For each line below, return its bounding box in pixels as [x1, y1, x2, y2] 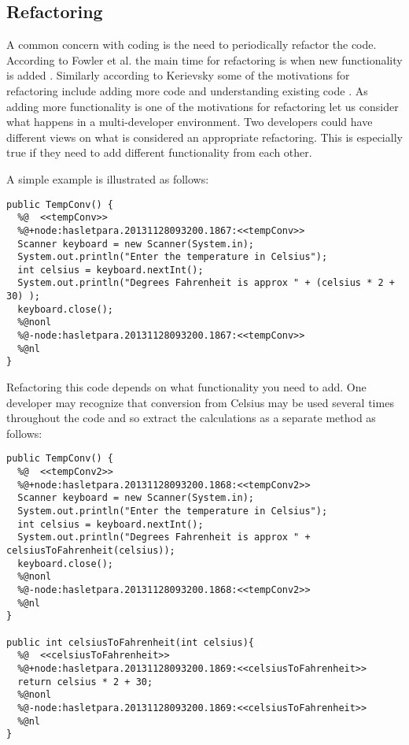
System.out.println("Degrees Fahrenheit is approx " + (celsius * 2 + [17, 277, 395, 289]
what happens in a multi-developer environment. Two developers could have [6, 113, 373, 130]
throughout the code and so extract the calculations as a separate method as [6, 410, 376, 426]
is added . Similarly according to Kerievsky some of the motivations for [6, 67, 350, 83]
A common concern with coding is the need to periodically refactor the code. [6, 36, 377, 53]
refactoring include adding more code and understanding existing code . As [6, 82, 368, 98]
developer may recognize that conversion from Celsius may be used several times [6, 394, 394, 410]
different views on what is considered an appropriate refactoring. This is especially [6, 128, 403, 145]
